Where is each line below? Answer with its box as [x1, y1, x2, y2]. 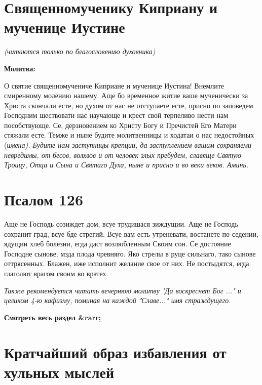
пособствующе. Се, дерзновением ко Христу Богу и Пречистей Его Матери [4, 119, 237, 130]
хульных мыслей [4, 361, 115, 382]
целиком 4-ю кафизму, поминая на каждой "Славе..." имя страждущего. [4, 295, 231, 306]
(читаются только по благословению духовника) [4, 46, 156, 57]
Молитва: [4, 63, 35, 73]
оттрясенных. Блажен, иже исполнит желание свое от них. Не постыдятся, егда [4, 258, 249, 269]
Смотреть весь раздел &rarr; [4, 312, 101, 322]
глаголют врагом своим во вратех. [4, 268, 108, 278]
